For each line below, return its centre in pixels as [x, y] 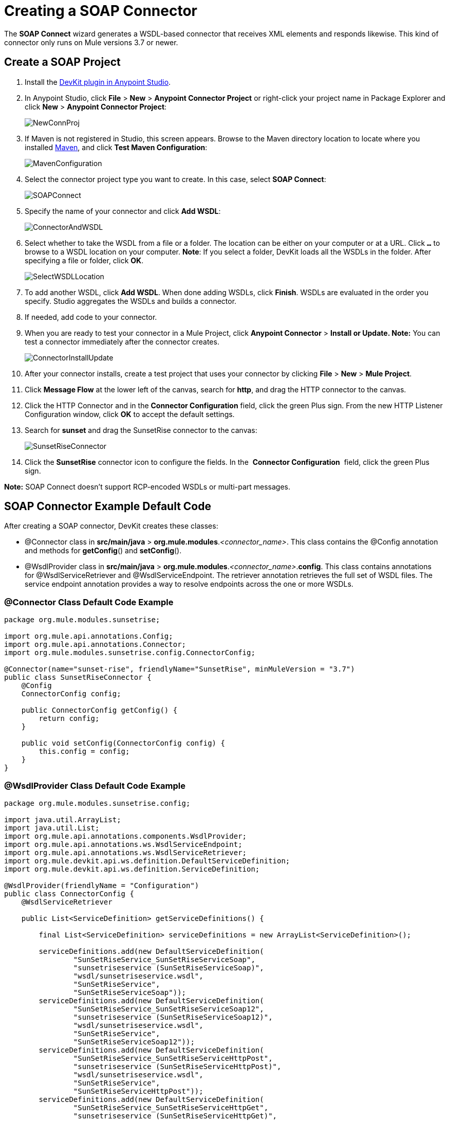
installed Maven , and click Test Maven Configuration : [116, 147]
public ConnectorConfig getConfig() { [99, 710]
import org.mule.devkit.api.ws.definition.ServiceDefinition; [132, 869]
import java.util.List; [52, 828]
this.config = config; [84, 752]
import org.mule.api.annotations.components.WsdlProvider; [126, 836]
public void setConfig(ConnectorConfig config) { [123, 743]
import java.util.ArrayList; [63, 819]
